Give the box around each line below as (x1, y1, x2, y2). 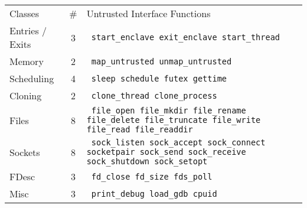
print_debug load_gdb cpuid (91, 188, 217, 199)
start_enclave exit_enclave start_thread (91, 32, 280, 42)
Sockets (9, 145, 40, 159)
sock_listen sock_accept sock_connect (91, 138, 266, 147)
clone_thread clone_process (91, 90, 217, 100)
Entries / (9, 24, 47, 37)
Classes (9, 6, 40, 20)
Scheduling (9, 71, 54, 85)
